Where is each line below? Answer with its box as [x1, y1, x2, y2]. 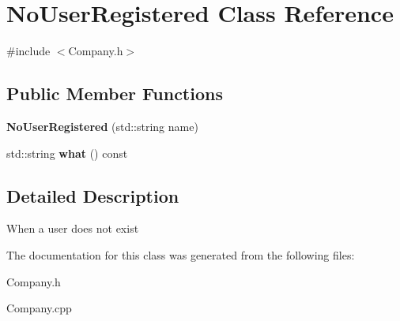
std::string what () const [6, 144, 128, 161]
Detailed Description [6, 183, 179, 207]
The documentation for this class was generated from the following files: [6, 246, 355, 263]
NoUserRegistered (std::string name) [6, 118, 198, 134]
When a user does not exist [6, 220, 139, 237]
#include [6, 43, 51, 59]
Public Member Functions [6, 81, 223, 106]
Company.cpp [6, 300, 72, 316]
